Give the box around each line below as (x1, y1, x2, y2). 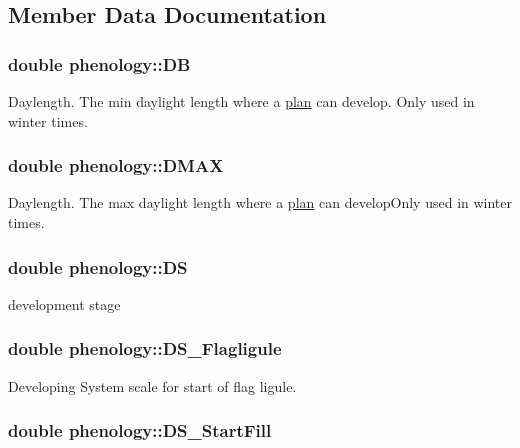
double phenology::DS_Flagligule (8, 336, 282, 361)
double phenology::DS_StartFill (8, 418, 272, 443)
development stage (8, 293, 121, 314)
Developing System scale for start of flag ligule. (8, 375, 297, 396)
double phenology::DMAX (8, 153, 224, 178)
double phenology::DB (8, 51, 191, 76)
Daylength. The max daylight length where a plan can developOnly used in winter (8, 192, 513, 213)
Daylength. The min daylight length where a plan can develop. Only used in (8, 91, 475, 111)
